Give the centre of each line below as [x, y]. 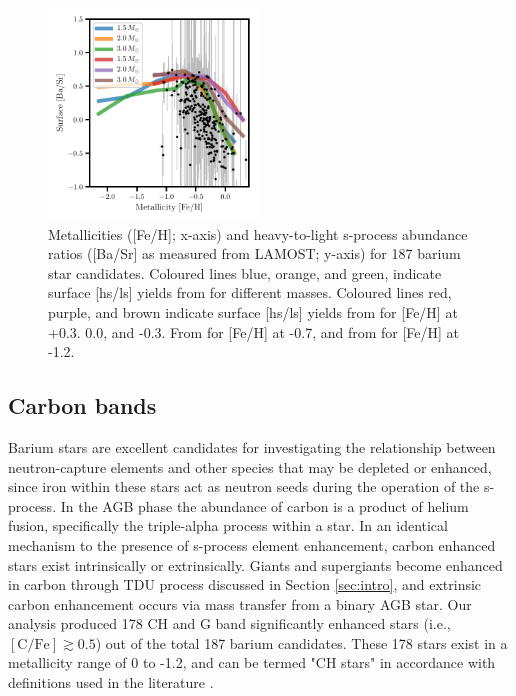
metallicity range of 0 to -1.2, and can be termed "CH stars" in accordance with [252, 662]
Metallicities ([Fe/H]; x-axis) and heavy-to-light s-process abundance [258, 233]
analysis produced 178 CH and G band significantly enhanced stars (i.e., [229, 623]
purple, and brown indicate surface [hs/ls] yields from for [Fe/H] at [253, 311]
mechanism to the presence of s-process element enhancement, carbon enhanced [252, 544]
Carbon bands [82, 405]
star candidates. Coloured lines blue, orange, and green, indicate [245, 272]
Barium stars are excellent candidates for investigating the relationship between [252, 446]
